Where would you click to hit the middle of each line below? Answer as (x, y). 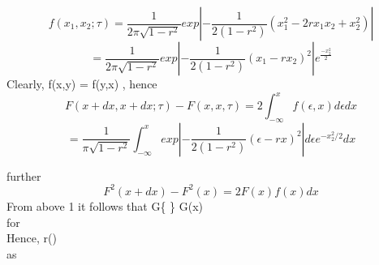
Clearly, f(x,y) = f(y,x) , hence (82, 83)
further (24, 175)
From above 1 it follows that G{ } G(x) (105, 205)
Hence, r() (32, 238)
